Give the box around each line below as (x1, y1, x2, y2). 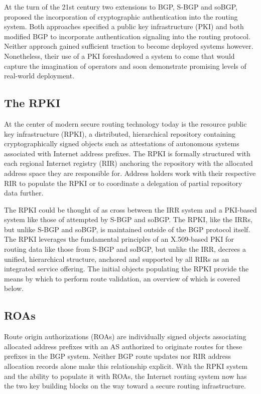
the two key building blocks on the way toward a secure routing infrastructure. (4, 380, 246, 391)
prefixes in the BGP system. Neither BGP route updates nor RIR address (4, 351, 231, 361)
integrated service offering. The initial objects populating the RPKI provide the (4, 263, 249, 274)
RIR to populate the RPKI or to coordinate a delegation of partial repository (4, 177, 242, 188)
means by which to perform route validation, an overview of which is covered (4, 273, 240, 283)
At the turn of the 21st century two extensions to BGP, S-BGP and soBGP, (4, 2, 238, 12)
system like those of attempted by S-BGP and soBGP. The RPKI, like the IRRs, (4, 214, 252, 225)
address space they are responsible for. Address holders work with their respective (4, 167, 256, 178)
